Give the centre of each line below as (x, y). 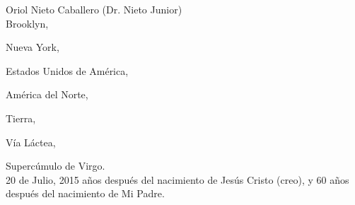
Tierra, (21, 118)
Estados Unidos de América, (67, 70)
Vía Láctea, (31, 142)
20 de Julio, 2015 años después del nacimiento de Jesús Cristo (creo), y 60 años (177, 179)
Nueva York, (33, 47)
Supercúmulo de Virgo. (56, 166)
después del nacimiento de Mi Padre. (85, 193)
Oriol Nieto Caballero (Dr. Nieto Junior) (94, 9)
